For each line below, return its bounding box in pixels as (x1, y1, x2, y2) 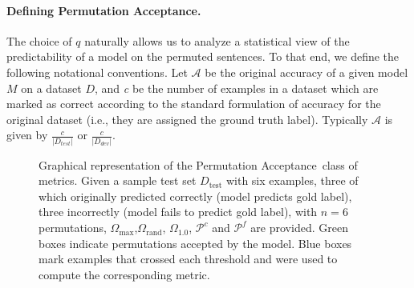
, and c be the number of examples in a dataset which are (95, 79, 379, 96)
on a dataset (21, 79, 82, 96)
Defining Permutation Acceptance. (6, 2, 201, 18)
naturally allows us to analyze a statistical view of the (84, 32, 350, 49)
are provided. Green (250, 219, 348, 236)
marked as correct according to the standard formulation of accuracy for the (6, 95, 381, 112)
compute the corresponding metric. (39, 266, 210, 282)
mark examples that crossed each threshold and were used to (39, 250, 338, 267)
